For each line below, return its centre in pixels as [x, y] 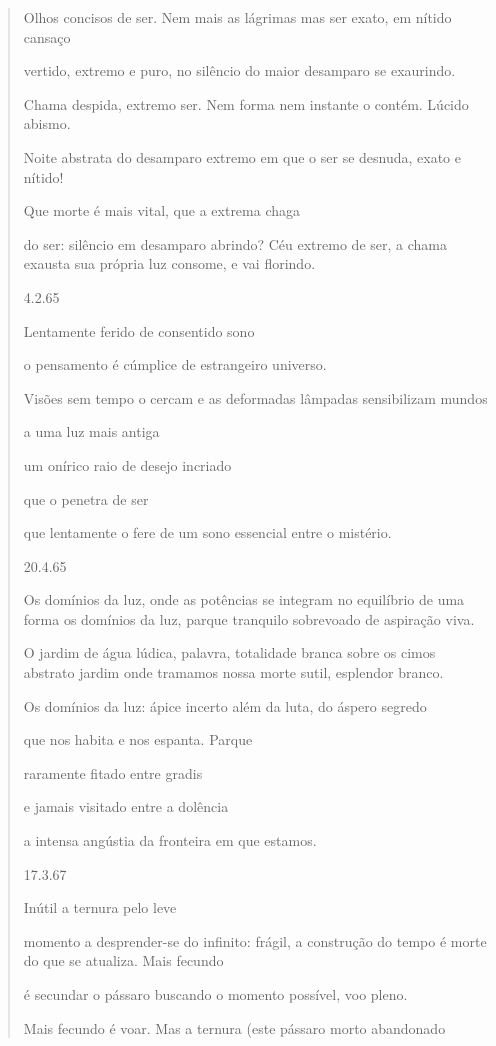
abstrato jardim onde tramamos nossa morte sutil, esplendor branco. [233, 672]
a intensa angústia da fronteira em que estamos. [170, 840]
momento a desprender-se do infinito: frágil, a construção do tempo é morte [255, 940]
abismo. [47, 123]
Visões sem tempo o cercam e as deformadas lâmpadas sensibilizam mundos [255, 397]
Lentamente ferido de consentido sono [139, 330]
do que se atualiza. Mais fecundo [123, 960]
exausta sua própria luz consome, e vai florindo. [169, 263]
